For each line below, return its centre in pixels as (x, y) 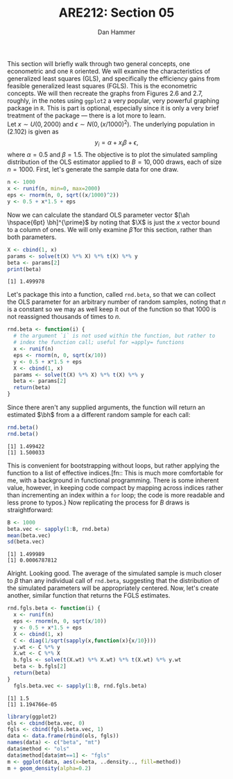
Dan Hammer (116, 32)
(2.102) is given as (33, 131)
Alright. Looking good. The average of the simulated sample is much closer (114, 573)
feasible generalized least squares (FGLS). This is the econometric (102, 85)
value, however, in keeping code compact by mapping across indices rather (115, 487)
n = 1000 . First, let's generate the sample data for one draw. (93, 170)
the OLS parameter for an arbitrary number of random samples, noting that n (116, 302)
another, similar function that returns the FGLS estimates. (89, 596)
